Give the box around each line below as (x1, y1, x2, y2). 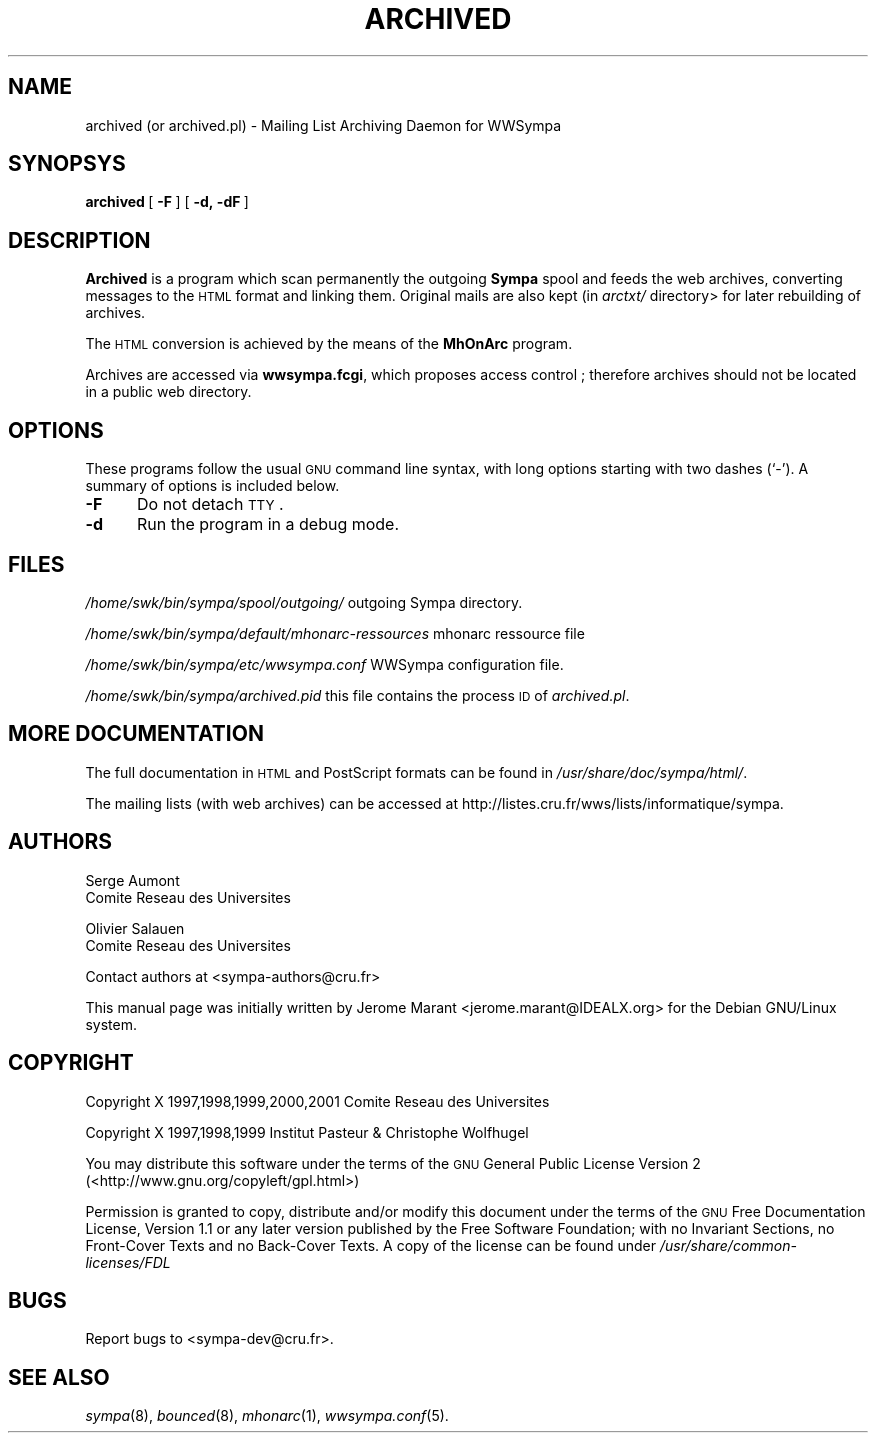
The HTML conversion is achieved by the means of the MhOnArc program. (85, 335, 573, 353)
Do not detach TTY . (136, 494, 284, 515)
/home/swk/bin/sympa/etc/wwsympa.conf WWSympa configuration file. (85, 655, 564, 673)
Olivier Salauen (85, 919, 185, 937)
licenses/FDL (85, 1253, 171, 1271)
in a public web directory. (85, 383, 252, 401)
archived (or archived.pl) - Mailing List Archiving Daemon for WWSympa (85, 116, 562, 134)
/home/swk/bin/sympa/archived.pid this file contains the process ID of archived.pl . (85, 686, 630, 704)
